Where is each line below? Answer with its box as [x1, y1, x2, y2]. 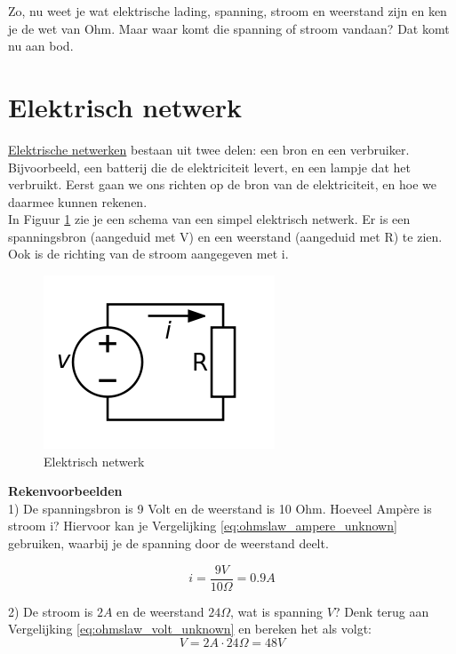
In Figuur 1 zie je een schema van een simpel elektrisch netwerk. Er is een [8, 210, 411, 228]
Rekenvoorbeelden [8, 482, 123, 500]
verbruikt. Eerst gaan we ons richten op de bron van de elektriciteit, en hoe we [8, 175, 437, 194]
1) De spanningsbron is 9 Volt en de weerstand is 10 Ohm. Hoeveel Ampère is [8, 498, 432, 517]
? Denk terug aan [333, 602, 429, 620]
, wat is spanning [230, 602, 324, 620]
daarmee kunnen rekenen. [8, 192, 148, 211]
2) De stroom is [8, 602, 93, 620]
